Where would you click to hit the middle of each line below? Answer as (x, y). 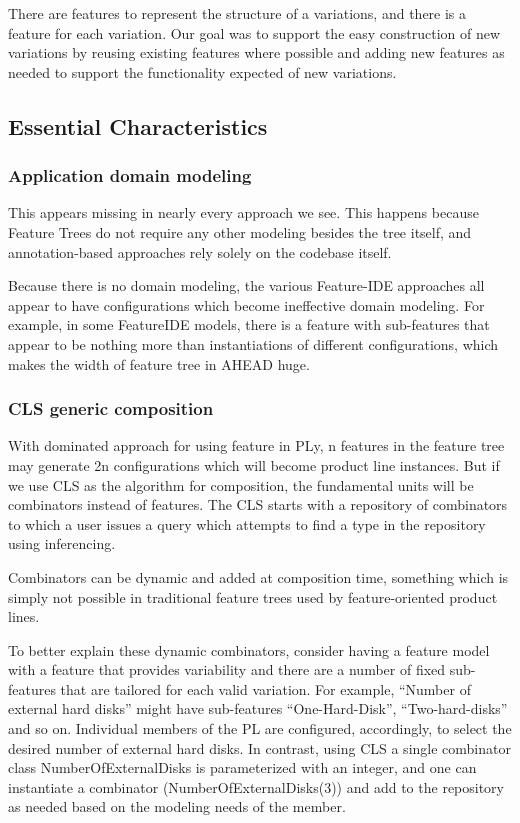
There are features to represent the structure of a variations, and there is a (237, 13)
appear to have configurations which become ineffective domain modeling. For (246, 304)
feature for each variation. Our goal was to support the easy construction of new (254, 32)
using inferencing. (62, 543)
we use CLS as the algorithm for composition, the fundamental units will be (241, 484)
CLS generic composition (111, 408)
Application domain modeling (130, 175)
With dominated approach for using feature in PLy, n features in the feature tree (256, 445)
